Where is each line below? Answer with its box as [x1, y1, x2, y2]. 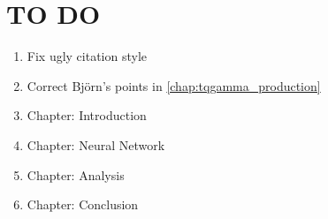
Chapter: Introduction [27, 106, 147, 125]
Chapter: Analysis [27, 165, 125, 184]
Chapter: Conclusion [27, 195, 139, 214]
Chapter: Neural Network [27, 135, 165, 154]
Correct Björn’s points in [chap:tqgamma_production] [27, 76, 321, 94]
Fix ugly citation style [27, 47, 148, 65]
